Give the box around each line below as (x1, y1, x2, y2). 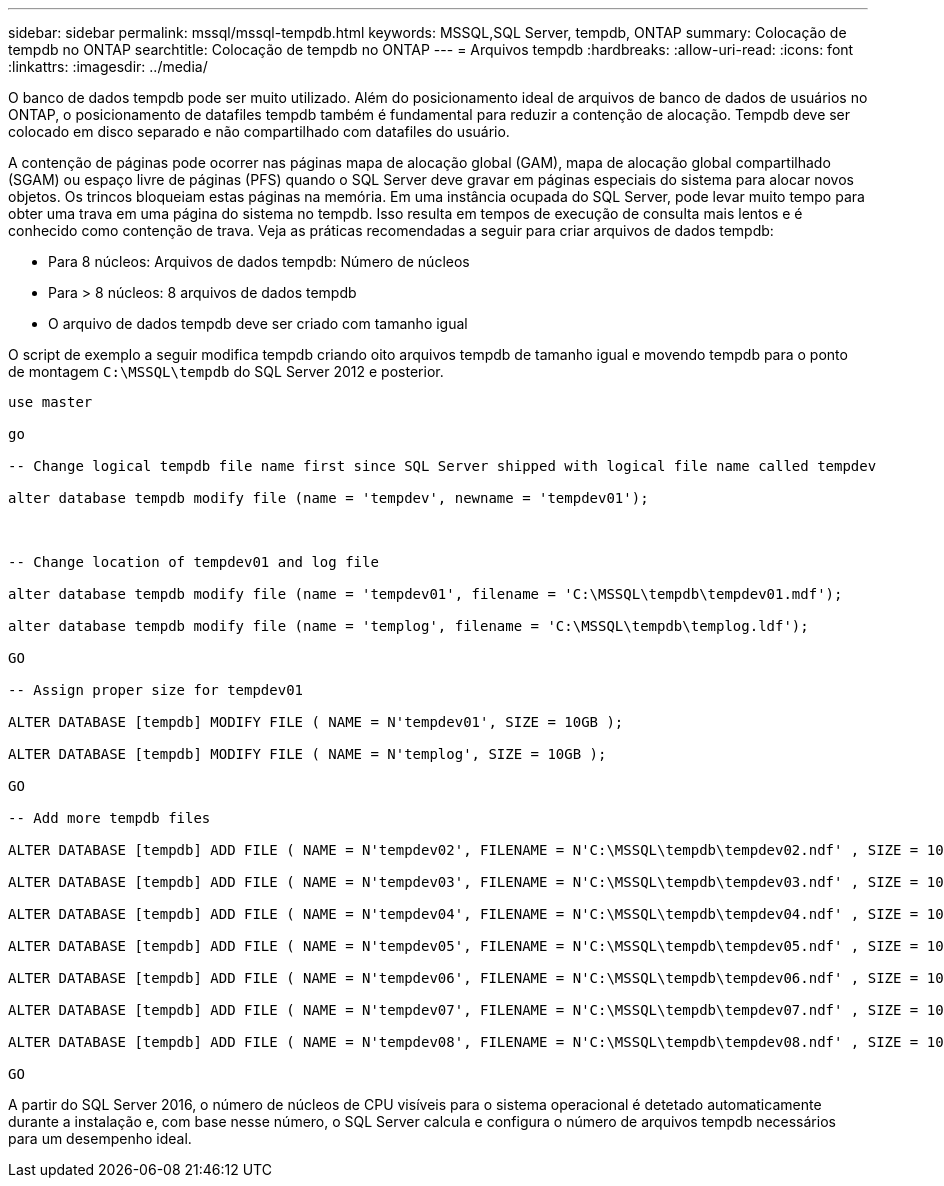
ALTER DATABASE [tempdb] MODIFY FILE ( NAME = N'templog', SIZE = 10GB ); (8, 746, 607, 762)
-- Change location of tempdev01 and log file (8, 554, 379, 570)
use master (8, 394, 93, 410)
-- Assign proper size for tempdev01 (8, 682, 304, 698)
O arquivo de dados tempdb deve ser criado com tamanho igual (48, 315, 468, 332)
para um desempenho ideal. (8, 1130, 192, 1147)
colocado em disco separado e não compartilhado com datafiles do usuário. (8, 123, 510, 140)
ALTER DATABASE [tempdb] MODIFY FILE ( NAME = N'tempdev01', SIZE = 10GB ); (8, 714, 624, 730)
